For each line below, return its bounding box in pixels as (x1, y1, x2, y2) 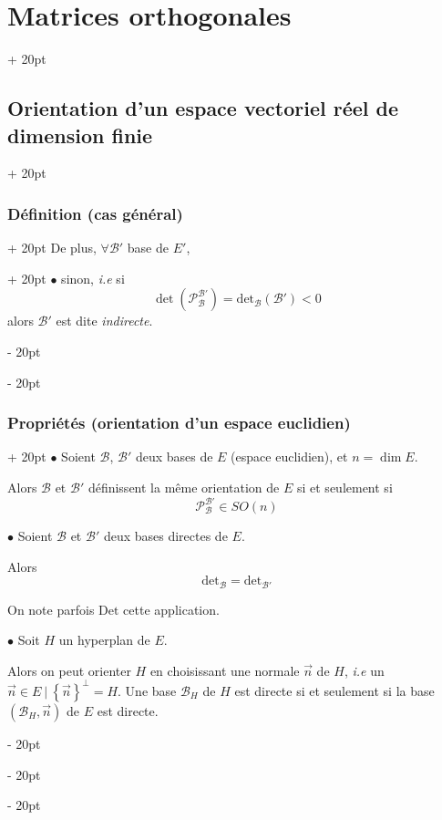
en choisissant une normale (149, 660, 300, 680)
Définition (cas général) (7, 202, 183, 224)
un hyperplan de (58, 630, 150, 649)
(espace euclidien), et (231, 447, 348, 466)
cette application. (123, 599, 220, 618)
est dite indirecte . (56, 311, 153, 330)
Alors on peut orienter (7, 660, 131, 680)
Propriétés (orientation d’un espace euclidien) (7, 411, 351, 434)
